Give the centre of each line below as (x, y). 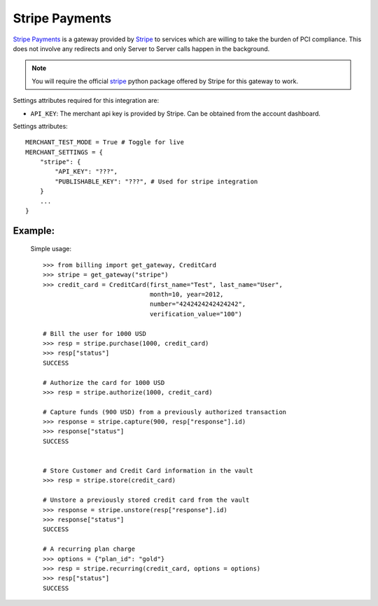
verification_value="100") (196, 314)
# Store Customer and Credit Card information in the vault (148, 471)
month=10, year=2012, (187, 294)
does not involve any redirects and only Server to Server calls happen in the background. (141, 48)
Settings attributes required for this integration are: (86, 101)
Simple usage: (51, 249)
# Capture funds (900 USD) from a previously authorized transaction (165, 412)
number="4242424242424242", (198, 304)
